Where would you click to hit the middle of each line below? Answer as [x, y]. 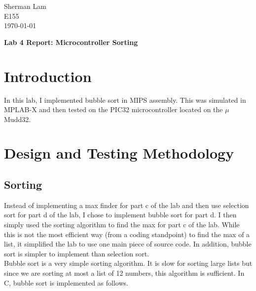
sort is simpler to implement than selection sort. [77, 253]
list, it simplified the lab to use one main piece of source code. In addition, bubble [128, 244]
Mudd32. [18, 119]
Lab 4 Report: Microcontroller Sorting [71, 42]
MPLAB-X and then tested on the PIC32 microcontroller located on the [113, 109]
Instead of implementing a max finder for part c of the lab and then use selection [127, 205]
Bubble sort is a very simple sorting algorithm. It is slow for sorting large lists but [128, 263]
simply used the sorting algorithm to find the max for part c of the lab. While [122, 225]
